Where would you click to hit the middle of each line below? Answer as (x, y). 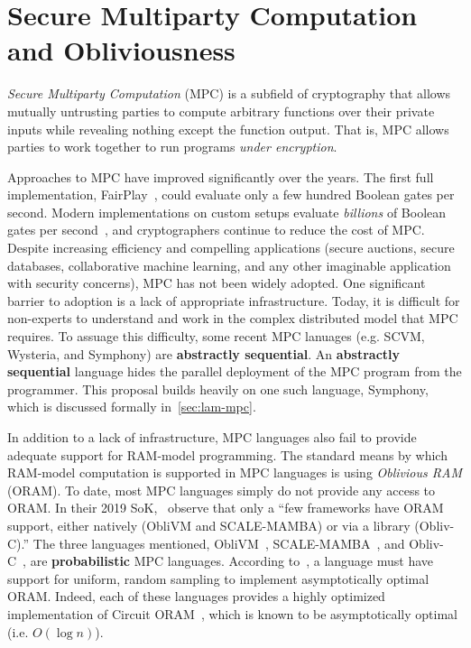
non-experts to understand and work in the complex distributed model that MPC (233, 318)
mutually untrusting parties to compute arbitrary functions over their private (221, 111)
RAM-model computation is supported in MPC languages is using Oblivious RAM (235, 472)
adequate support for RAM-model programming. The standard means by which (227, 454)
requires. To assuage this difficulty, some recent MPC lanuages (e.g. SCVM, (216, 336)
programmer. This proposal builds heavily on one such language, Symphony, (218, 389)
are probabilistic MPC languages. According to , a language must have (232, 561)
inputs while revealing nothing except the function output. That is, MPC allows (228, 129)
